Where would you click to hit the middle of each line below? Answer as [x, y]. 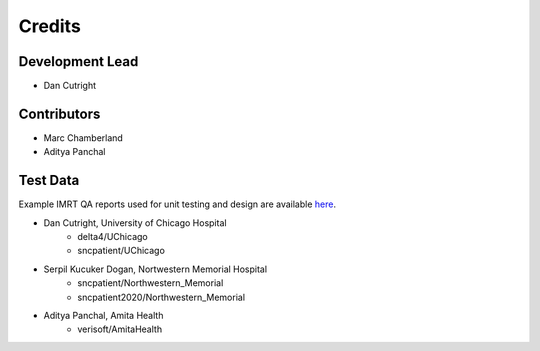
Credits [50, 26]
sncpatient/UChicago [121, 251]
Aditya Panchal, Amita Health [103, 315]
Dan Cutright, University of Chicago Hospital [135, 222]
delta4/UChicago [113, 237]
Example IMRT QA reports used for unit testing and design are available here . [177, 204]
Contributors [59, 113]
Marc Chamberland [83, 137]
